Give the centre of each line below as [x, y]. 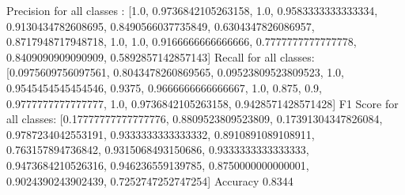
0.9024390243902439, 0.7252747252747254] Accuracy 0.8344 [150, 180]
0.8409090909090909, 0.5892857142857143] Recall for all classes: [161, 56]
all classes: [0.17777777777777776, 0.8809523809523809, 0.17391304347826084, [195, 119]
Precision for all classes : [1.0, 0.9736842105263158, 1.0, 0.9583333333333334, [192, 10]
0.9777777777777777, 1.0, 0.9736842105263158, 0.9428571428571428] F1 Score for [202, 103]
